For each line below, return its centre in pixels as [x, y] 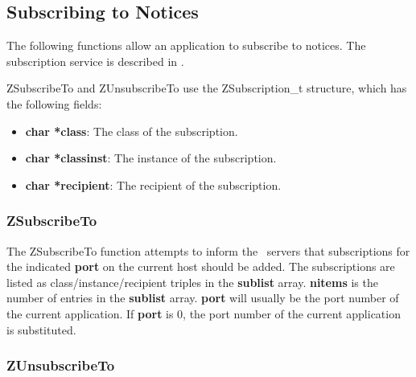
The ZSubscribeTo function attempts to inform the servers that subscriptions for [208, 250]
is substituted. [41, 329]
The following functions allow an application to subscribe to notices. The [186, 45]
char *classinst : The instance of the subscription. [151, 158]
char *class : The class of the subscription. [132, 131]
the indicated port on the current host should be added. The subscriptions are [201, 266]
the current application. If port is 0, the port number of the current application [204, 313]
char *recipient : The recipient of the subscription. [153, 184]
